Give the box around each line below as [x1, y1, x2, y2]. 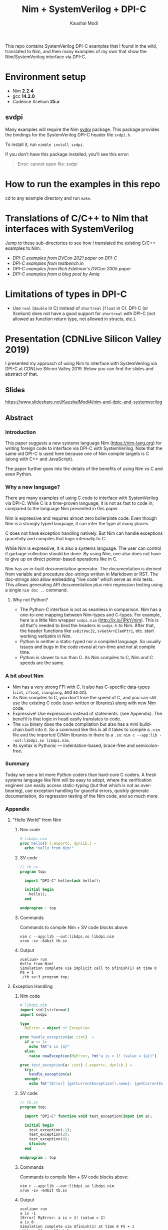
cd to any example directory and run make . [5, 195, 91, 201]
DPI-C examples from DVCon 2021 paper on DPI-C [12, 255, 117, 261]
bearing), [5, 788, 24, 794]
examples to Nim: [5, 245, 41, 251]
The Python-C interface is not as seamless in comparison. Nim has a [19, 606, 161, 612]
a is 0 [19, 1219, 34, 1224]
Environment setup [5, 71, 86, 83]
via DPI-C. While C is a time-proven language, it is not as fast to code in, [5, 500, 154, 506]
